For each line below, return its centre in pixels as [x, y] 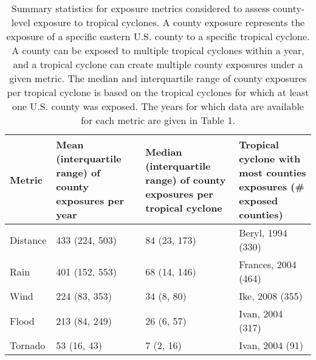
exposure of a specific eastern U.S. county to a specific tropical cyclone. [158, 36]
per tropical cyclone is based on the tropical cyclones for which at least [158, 92]
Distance [28, 240]
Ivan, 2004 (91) [271, 345]
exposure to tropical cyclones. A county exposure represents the [169, 22]
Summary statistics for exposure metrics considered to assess [140, 8]
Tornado [28, 345]
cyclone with [270, 158]
